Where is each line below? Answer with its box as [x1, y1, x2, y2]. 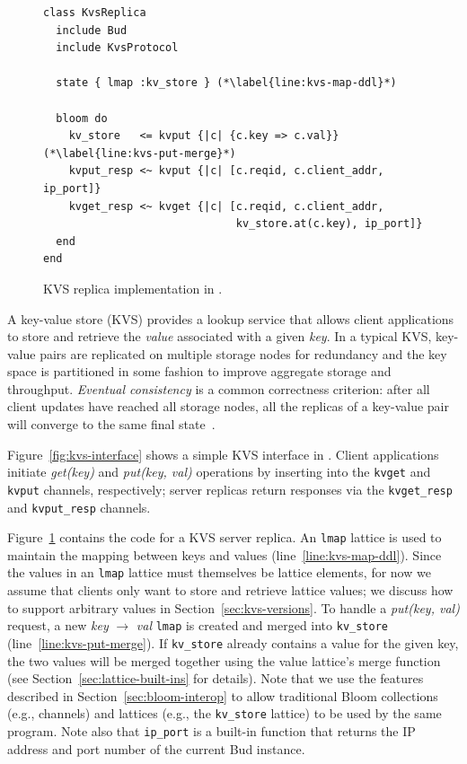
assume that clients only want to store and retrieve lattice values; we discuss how [7, 581, 454, 600]
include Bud [56, 23, 128, 37]
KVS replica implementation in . [43, 278, 223, 297]
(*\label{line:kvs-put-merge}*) [43, 146, 236, 160]
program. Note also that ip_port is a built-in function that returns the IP [7, 722, 416, 741]
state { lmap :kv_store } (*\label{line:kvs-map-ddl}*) [56, 76, 397, 90]
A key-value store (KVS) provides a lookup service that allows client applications [7, 309, 454, 328]
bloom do [56, 111, 108, 125]
